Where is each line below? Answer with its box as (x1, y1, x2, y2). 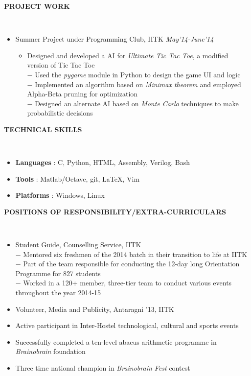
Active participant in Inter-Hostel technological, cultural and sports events (15, 320, 239, 330)
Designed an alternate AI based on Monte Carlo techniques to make (35, 98, 239, 108)
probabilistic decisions (27, 108, 93, 118)
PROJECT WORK (4, 1, 70, 11)
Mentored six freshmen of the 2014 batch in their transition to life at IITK (23, 249, 248, 259)
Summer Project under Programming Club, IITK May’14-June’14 (15, 34, 214, 44)
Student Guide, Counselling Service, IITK (15, 239, 141, 250)
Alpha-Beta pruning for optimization (27, 89, 138, 99)
